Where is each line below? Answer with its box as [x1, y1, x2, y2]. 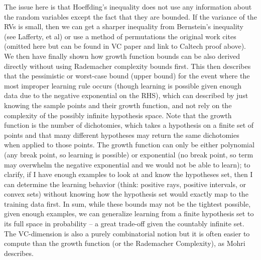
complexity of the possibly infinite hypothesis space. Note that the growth [4, 110, 232, 120]
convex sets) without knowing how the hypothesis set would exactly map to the [4, 189, 248, 199]
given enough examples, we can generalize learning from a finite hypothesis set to [4, 208, 254, 219]
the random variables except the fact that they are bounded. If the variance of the [4, 11, 257, 22]
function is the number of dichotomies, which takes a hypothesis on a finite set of [4, 120, 254, 130]
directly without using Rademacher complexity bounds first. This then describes [4, 60, 251, 71]
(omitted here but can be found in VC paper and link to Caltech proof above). [4, 41, 246, 51]
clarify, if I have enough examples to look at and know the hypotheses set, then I [4, 169, 253, 180]
